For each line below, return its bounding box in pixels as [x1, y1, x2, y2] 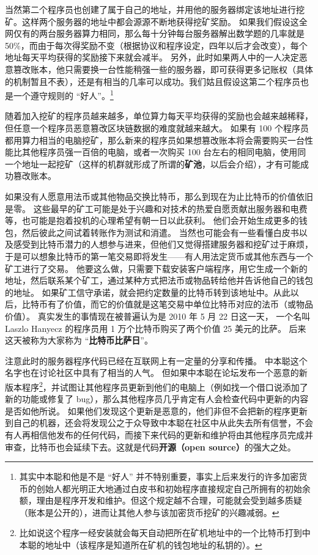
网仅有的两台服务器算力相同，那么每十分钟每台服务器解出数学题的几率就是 [5, 27, 305, 40]
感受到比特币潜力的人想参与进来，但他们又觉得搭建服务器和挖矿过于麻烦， [13, 238, 313, 251]
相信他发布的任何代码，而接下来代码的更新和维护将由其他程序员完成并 [30, 428, 313, 441]
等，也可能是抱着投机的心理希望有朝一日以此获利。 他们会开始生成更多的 [5, 214, 299, 227]
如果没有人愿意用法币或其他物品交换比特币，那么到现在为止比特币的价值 [5, 189, 296, 202]
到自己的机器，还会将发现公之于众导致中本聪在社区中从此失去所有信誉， [5, 416, 296, 429]
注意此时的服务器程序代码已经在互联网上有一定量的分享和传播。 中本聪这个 [5, 354, 308, 367]
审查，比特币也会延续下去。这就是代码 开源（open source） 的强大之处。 [5, 440, 296, 453]
